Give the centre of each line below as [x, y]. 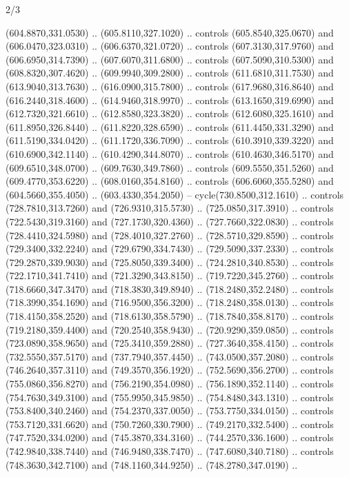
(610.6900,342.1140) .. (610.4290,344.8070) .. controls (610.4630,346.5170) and [170, 153]
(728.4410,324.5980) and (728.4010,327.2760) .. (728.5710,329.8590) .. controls [170, 235]
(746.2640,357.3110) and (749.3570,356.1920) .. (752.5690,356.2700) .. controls [170, 370]
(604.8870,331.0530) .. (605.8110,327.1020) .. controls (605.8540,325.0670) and [170, 32]
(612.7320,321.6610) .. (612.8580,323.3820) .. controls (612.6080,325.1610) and [170, 113]
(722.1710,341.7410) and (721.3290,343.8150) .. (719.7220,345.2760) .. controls [170, 275]
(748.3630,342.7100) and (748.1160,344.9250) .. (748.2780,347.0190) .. [152, 464]
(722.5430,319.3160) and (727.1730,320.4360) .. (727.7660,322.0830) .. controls [170, 221]
